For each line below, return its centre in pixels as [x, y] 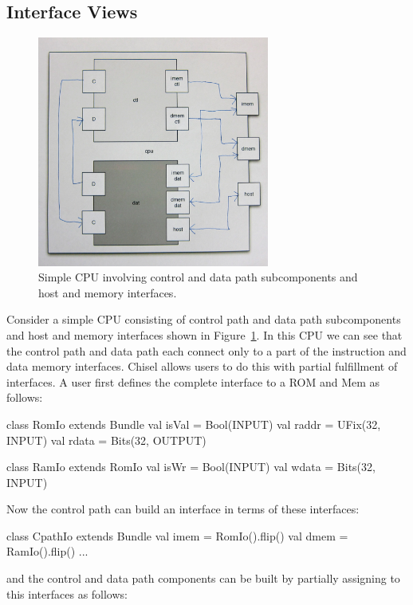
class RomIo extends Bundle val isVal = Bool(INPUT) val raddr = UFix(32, [194, 424]
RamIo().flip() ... [47, 551]
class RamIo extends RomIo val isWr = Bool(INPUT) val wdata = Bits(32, [191, 467]
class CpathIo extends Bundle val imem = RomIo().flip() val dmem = [177, 535]
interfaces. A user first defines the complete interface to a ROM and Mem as [193, 381]
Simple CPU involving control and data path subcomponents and [198, 277]
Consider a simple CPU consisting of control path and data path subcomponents [204, 319]
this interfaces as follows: [67, 593]
